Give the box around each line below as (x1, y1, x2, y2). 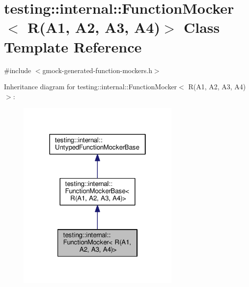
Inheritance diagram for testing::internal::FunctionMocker (4, 81, 177, 92)
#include (4, 65, 31, 75)
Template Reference (4, 36, 142, 56)
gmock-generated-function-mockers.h (42, 65, 152, 75)
